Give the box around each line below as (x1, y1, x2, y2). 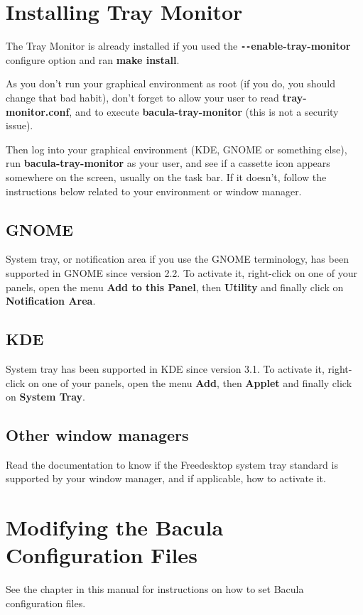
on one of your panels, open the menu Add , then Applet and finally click (28, 375, 352, 390)
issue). (6, 118, 33, 133)
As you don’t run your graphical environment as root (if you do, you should (6, 76, 336, 91)
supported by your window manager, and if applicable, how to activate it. (6, 471, 326, 486)
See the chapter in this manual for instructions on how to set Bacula (6, 582, 304, 597)
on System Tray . (6, 389, 85, 404)
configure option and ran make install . (6, 52, 180, 67)
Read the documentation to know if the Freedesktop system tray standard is (6, 457, 338, 472)
